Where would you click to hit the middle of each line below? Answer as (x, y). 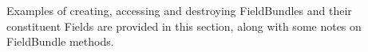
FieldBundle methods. (60, 41)
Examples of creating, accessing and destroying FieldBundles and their (179, 10)
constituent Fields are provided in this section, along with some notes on (184, 26)
